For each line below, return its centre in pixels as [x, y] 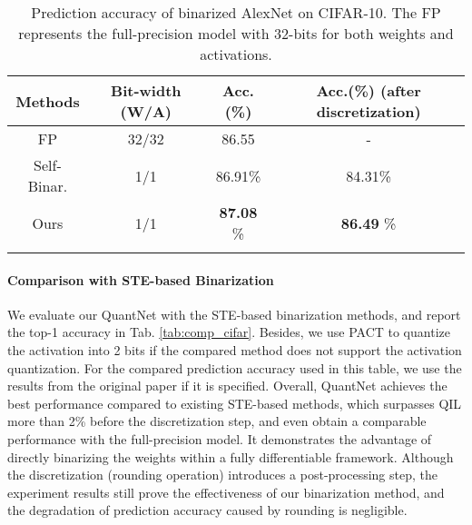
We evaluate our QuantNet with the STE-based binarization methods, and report [234, 314]
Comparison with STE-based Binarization [141, 279]
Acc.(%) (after [369, 90]
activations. [236, 54]
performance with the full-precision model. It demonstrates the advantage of [220, 438]
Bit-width [146, 90]
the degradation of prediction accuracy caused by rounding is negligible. [207, 510]
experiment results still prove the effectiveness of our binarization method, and [226, 492]
